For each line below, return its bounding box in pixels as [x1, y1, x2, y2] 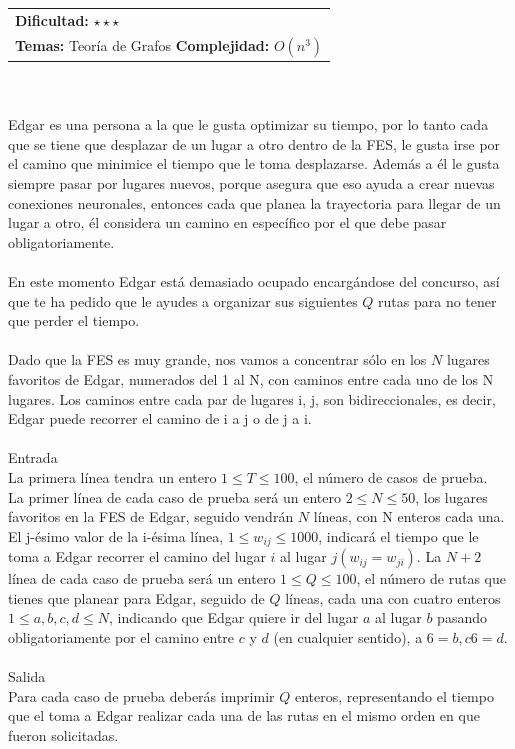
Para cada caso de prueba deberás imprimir [8, 685, 275, 706]
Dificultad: [15, 9, 89, 30]
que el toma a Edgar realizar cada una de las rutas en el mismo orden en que [8, 705, 480, 726]
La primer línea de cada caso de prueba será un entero [8, 486, 342, 507]
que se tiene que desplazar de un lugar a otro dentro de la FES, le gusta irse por [8, 133, 501, 154]
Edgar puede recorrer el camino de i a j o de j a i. [8, 408, 312, 429]
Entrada [8, 447, 58, 468]
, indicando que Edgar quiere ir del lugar [109, 607, 359, 628]
